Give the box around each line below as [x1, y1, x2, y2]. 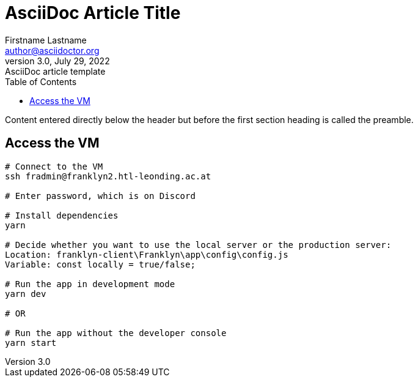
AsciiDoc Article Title [5, 2, 181, 23]
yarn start [5, 337, 57, 348]
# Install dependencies [5, 210, 119, 220]
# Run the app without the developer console [5, 328, 227, 338]
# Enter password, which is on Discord [5, 190, 196, 201]
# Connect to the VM [5, 161, 103, 171]
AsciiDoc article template [5, 66, 106, 77]
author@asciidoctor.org [5, 45, 100, 56]
